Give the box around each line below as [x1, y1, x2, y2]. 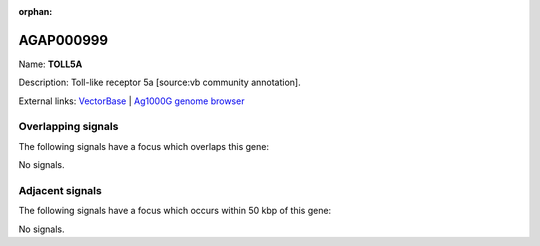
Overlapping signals [18, 120, 119, 134]
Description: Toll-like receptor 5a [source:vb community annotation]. [18, 76, 301, 89]
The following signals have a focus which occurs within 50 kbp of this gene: [18, 205, 332, 217]
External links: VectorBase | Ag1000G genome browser [18, 95, 245, 107]
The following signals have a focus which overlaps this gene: [18, 140, 270, 152]
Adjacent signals [18, 183, 102, 197]
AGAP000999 [18, 31, 109, 49]
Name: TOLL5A [18, 58, 83, 70]
